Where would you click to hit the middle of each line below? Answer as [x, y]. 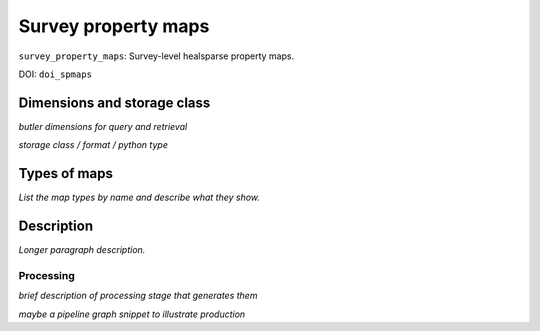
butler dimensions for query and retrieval [103, 126]
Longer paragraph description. [82, 250]
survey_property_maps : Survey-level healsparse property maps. [156, 56]
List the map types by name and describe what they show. [139, 197]
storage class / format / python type [93, 145]
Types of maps [66, 173]
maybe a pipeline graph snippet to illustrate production [132, 314]
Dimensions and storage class [114, 102]
